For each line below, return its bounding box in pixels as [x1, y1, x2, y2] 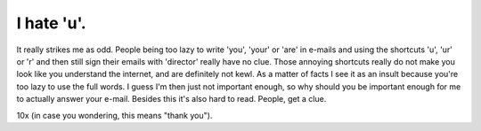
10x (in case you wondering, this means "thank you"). [16, 110, 213, 120]
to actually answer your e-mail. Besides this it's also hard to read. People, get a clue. [16, 94, 327, 104]
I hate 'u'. [16, 13, 86, 33]
